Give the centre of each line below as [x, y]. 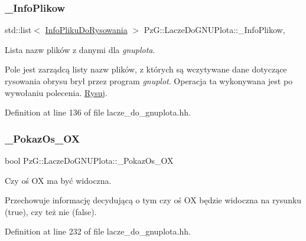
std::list [18, 30]
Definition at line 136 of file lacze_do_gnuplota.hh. [98, 112]
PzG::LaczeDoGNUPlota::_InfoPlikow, [214, 30]
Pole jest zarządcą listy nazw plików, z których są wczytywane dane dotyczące [146, 69]
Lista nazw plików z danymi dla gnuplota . [80, 49]
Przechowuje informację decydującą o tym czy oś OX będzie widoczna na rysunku [153, 200]
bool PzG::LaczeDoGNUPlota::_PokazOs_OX [89, 160]
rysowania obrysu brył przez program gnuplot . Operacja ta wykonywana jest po [149, 81]
